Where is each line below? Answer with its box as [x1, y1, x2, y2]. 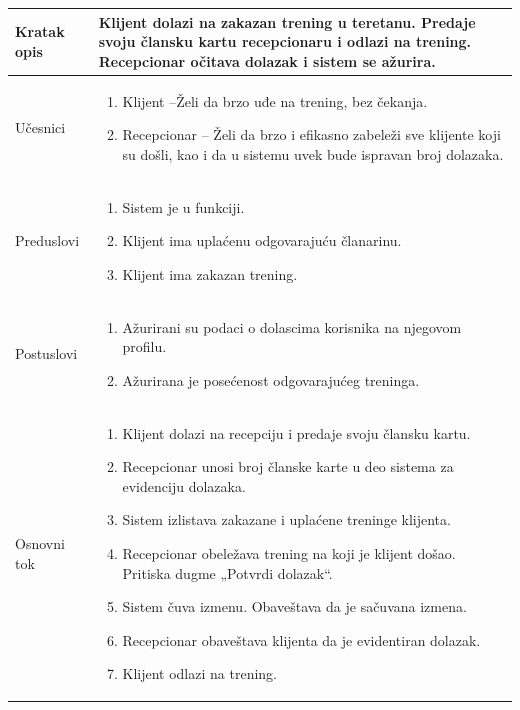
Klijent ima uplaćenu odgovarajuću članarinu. [122, 230, 402, 251]
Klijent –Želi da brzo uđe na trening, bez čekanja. [122, 90, 428, 111]
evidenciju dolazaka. [122, 475, 246, 496]
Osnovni [15, 533, 65, 554]
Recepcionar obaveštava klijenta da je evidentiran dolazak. [122, 629, 481, 650]
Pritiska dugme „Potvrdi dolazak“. [122, 562, 333, 583]
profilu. [122, 336, 167, 357]
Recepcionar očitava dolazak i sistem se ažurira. [98, 50, 436, 71]
